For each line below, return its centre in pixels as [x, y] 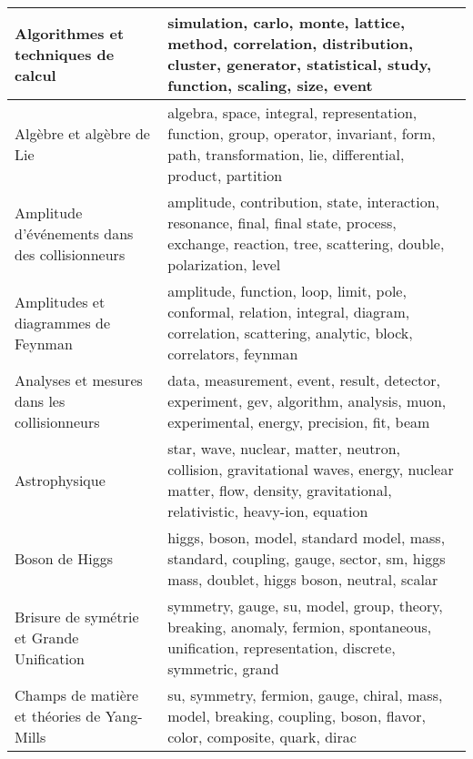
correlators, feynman [233, 354]
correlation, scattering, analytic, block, [290, 333]
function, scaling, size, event [270, 85]
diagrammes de [63, 322]
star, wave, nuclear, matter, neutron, [284, 448]
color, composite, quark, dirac [262, 737]
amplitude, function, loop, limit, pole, [287, 291]
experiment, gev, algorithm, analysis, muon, [307, 401]
